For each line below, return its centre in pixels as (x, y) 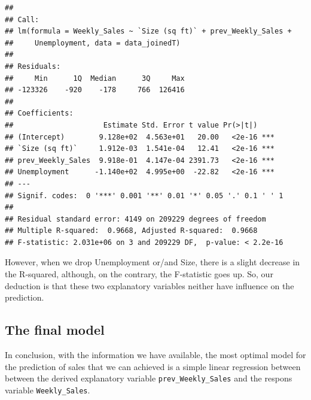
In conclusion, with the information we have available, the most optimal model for (155, 355)
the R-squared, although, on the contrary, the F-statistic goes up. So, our (139, 274)
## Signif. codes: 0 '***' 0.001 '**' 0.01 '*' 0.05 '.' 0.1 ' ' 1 (144, 196)
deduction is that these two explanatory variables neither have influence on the (150, 285)
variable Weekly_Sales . (48, 390)
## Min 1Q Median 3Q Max (95, 78)
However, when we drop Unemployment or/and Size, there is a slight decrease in (153, 262)
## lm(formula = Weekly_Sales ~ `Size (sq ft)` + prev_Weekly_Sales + (148, 31)
